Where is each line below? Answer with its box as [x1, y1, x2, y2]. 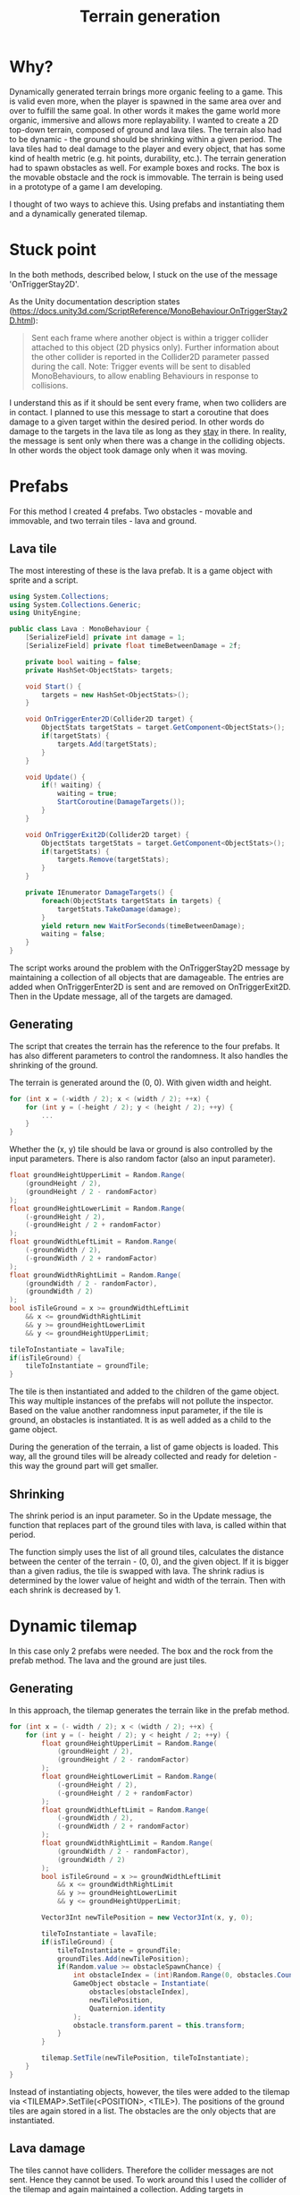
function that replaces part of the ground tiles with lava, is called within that [9, 1520, 287, 1530]
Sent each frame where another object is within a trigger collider [30, 332, 269, 343]
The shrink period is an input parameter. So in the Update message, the [9, 1510, 272, 1521]
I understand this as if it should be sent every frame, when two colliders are [9, 397, 287, 408]
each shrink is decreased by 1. [9, 1584, 121, 1595]
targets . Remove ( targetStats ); [56, 855, 170, 865]
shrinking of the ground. [9, 1059, 98, 1071]
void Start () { [25, 682, 82, 691]
